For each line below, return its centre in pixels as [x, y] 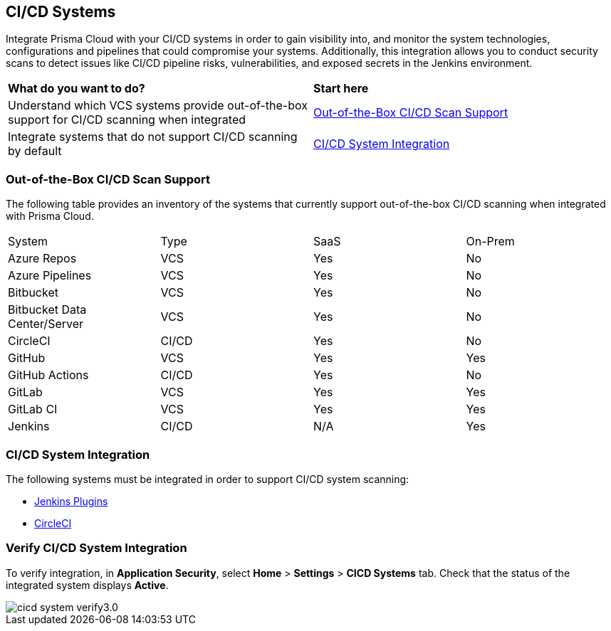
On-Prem [490, 242]
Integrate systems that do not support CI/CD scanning [153, 137]
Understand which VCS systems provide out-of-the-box [158, 106]
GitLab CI [33, 409]
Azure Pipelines [50, 276]
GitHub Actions [48, 375]
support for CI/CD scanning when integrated [127, 120]
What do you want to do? [77, 89]
